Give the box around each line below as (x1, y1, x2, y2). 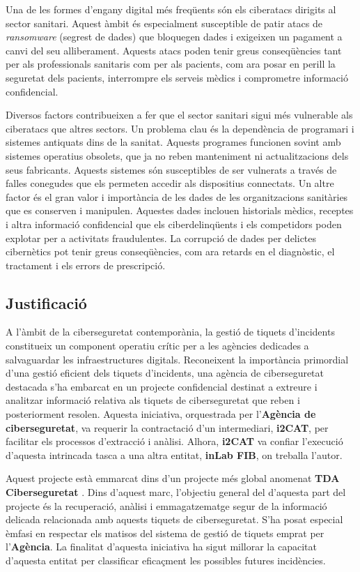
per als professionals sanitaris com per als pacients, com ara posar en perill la (6, 57, 336, 71)
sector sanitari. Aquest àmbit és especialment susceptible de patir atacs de (6, 15, 322, 30)
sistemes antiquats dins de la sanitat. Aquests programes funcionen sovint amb (6, 135, 341, 149)
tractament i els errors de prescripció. (6, 257, 166, 272)
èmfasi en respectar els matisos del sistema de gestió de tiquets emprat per (6, 525, 324, 540)
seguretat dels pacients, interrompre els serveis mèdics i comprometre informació (6, 70, 348, 84)
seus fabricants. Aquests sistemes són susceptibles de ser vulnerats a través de (6, 162, 337, 176)
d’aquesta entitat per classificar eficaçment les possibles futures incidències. (6, 552, 326, 567)
